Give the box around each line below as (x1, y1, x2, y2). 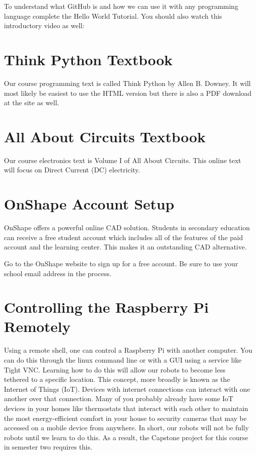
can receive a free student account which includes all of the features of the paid (4, 232, 243, 242)
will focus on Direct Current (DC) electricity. (4, 165, 140, 175)
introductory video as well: (4, 20, 85, 31)
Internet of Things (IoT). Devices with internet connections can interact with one (4, 383, 251, 394)
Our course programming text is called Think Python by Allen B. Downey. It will (4, 78, 251, 88)
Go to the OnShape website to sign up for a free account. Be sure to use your (4, 258, 238, 268)
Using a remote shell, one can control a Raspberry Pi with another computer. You (4, 345, 253, 355)
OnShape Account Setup (4, 194, 175, 214)
